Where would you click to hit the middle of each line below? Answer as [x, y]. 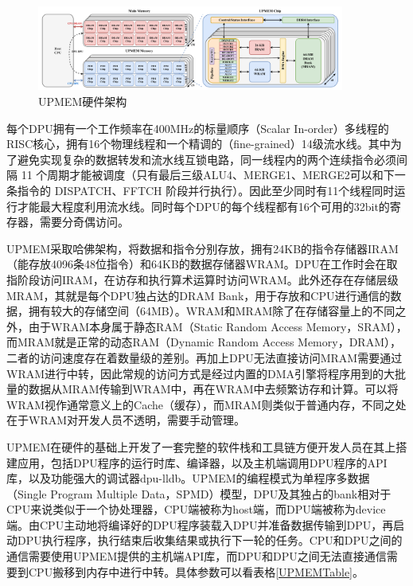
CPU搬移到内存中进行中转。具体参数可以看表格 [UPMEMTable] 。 [196, 571]
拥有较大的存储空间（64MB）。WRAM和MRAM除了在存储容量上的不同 [212, 311]
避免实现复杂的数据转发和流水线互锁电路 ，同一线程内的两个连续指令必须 [206, 159]
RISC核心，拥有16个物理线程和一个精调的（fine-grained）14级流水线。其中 [199, 144]
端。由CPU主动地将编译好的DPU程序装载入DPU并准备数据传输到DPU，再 [200, 524]
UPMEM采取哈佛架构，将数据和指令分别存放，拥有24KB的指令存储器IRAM [203, 248]
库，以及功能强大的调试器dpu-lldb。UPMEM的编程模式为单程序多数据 [188, 478]
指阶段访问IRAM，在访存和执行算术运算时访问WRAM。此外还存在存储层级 [203, 279]
